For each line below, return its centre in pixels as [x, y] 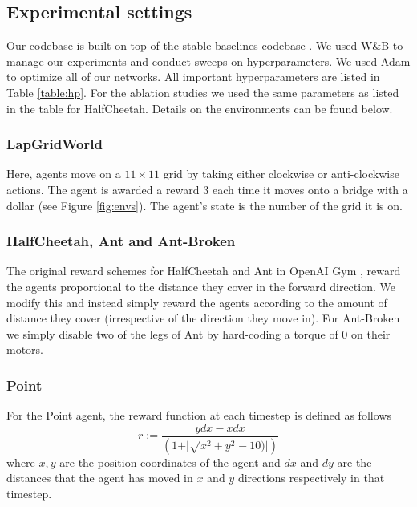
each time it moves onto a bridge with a [310, 189]
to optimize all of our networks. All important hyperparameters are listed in [193, 77]
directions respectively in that [311, 478]
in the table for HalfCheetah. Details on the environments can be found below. [200, 108]
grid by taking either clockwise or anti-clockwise [281, 174]
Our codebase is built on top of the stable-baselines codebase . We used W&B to [205, 45]
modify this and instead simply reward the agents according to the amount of [197, 302]
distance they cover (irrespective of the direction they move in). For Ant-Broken [203, 318]
